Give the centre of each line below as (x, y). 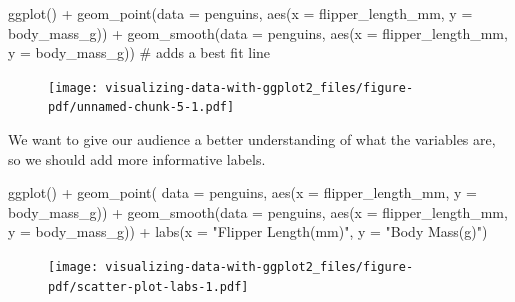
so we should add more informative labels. (137, 158)
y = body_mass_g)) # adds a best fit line (139, 52)
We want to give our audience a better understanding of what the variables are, (252, 139)
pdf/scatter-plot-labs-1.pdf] (148, 286)
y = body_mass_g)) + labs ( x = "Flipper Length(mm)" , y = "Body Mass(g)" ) (248, 231)
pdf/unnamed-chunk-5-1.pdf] (141, 107)
